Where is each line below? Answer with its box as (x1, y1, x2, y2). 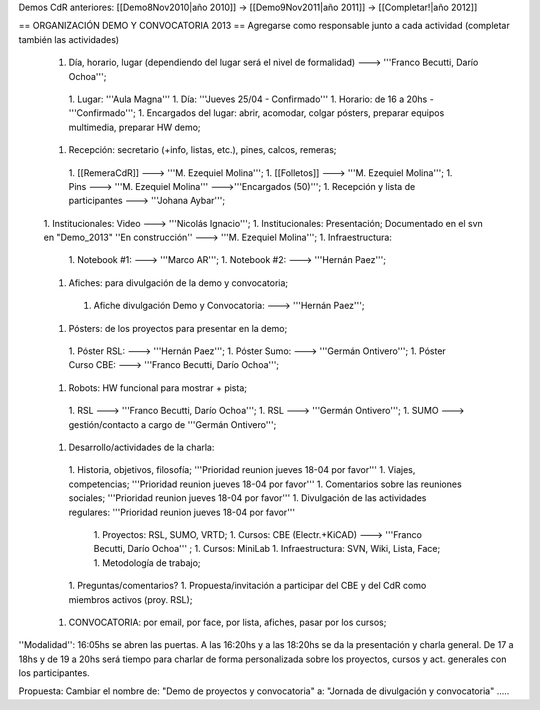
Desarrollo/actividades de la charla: (68, 441, 215, 453)
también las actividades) (18, 33, 120, 45)
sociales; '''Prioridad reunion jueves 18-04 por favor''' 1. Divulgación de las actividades (68, 492, 427, 504)
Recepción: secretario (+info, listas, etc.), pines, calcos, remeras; (68, 144, 337, 156)
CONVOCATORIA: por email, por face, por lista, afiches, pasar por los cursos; (68, 616, 387, 628)
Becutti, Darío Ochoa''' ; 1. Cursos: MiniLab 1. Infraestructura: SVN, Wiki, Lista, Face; (93, 543, 441, 555)
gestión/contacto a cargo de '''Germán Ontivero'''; (68, 418, 277, 430)
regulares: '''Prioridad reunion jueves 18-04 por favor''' (68, 506, 295, 518)
